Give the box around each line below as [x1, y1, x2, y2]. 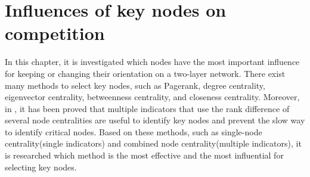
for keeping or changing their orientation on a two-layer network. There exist [5, 67, 286, 79]
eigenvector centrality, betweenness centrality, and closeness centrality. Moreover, [5, 91, 300, 103]
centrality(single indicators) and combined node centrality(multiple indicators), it [5, 137, 302, 150]
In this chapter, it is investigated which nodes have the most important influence [5, 55, 300, 68]
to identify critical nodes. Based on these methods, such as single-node [5, 125, 262, 138]
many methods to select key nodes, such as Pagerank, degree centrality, [5, 79, 265, 91]
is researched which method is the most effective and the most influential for [5, 149, 284, 162]
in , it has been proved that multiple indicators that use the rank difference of [5, 102, 290, 114]
